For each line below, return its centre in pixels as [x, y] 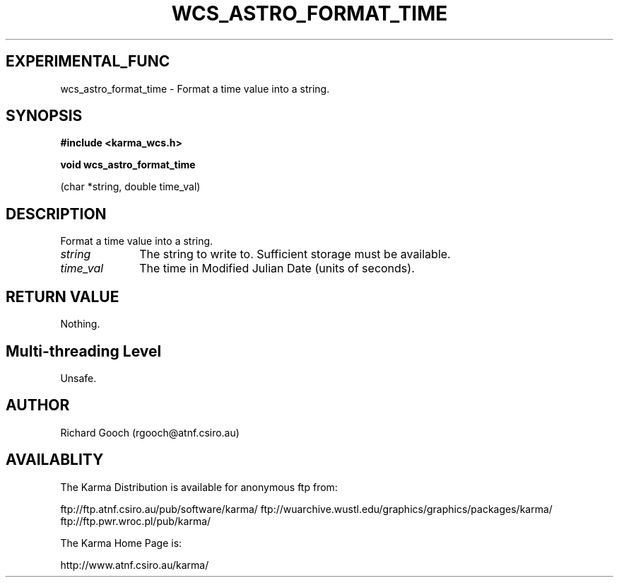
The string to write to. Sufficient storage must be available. [295, 254]
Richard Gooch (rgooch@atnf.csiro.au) [150, 432]
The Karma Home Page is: [121, 543]
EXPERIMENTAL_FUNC [88, 62]
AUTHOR [38, 405]
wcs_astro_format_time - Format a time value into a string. [195, 88]
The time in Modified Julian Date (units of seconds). [277, 269]
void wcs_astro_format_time [128, 165]
